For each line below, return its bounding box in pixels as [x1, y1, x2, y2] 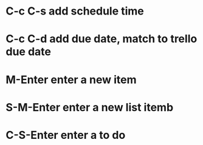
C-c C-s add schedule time [5, 4, 144, 18]
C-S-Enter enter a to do [5, 128, 126, 142]
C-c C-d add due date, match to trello [5, 32, 198, 46]
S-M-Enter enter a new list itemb [5, 100, 174, 114]
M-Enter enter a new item [5, 73, 137, 86]
